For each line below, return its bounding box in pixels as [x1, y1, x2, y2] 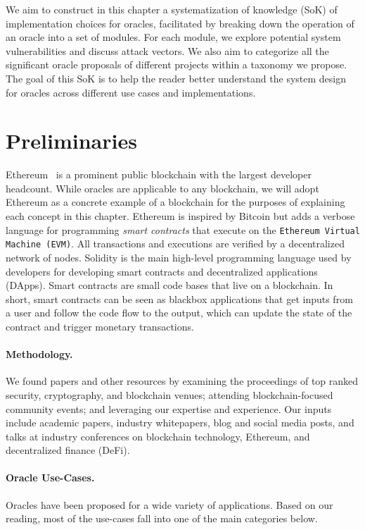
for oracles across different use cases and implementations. [6, 85, 256, 99]
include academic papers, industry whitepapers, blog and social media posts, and [6, 415, 354, 430]
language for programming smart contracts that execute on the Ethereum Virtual [6, 222, 360, 237]
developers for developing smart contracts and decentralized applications [6, 264, 318, 278]
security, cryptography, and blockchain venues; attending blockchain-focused [6, 387, 333, 402]
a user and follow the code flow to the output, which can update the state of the [6, 305, 352, 320]
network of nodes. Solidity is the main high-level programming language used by [6, 249, 352, 264]
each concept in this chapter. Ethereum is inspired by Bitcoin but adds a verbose [6, 209, 355, 223]
